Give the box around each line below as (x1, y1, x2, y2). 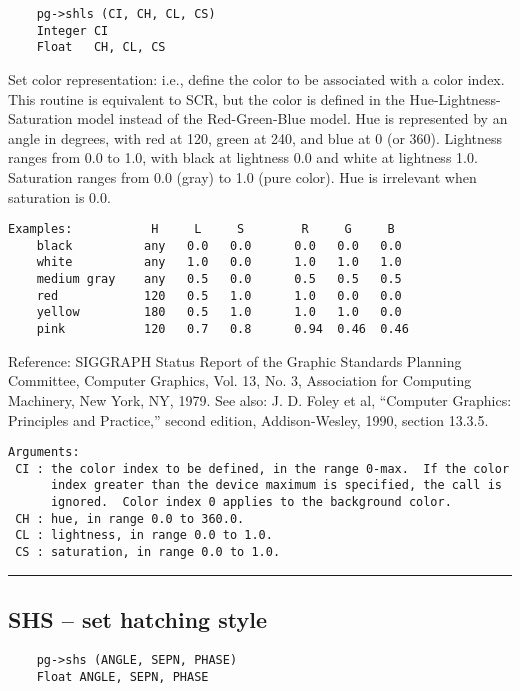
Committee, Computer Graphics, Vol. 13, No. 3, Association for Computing (8, 370, 472, 391)
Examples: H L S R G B (8, 222, 395, 237)
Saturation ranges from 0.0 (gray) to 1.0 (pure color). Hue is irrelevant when (8, 166, 477, 187)
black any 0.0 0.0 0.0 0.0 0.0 (36, 238, 402, 253)
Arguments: (8, 445, 80, 460)
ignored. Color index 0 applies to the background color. (50, 495, 452, 510)
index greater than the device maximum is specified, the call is (50, 478, 502, 493)
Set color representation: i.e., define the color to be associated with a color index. (8, 68, 505, 89)
